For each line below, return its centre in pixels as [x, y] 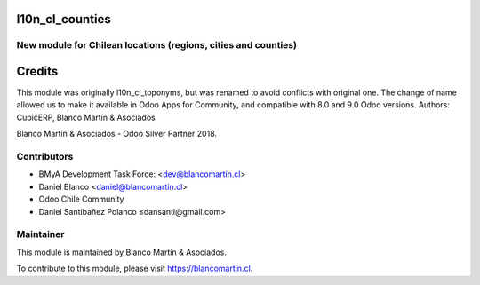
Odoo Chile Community [81, 199]
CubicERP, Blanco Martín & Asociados [86, 117]
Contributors [45, 157]
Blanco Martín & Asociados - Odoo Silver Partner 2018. [117, 134]
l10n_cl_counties [64, 19]
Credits [37, 71]
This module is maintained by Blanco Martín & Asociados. [121, 252]
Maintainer [40, 234]
